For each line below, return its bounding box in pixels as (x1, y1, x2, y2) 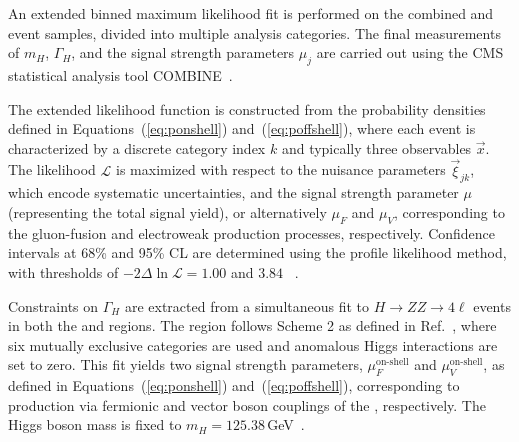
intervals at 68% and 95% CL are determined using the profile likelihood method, (8, 242, 507, 263)
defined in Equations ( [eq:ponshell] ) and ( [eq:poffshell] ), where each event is (8, 118, 476, 139)
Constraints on (8, 295, 99, 316)
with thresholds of (8, 261, 119, 282)
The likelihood (8, 159, 96, 180)
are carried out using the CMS (316, 42, 504, 63)
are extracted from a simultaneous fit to (124, 295, 370, 316)
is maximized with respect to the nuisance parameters (116, 159, 446, 180)
